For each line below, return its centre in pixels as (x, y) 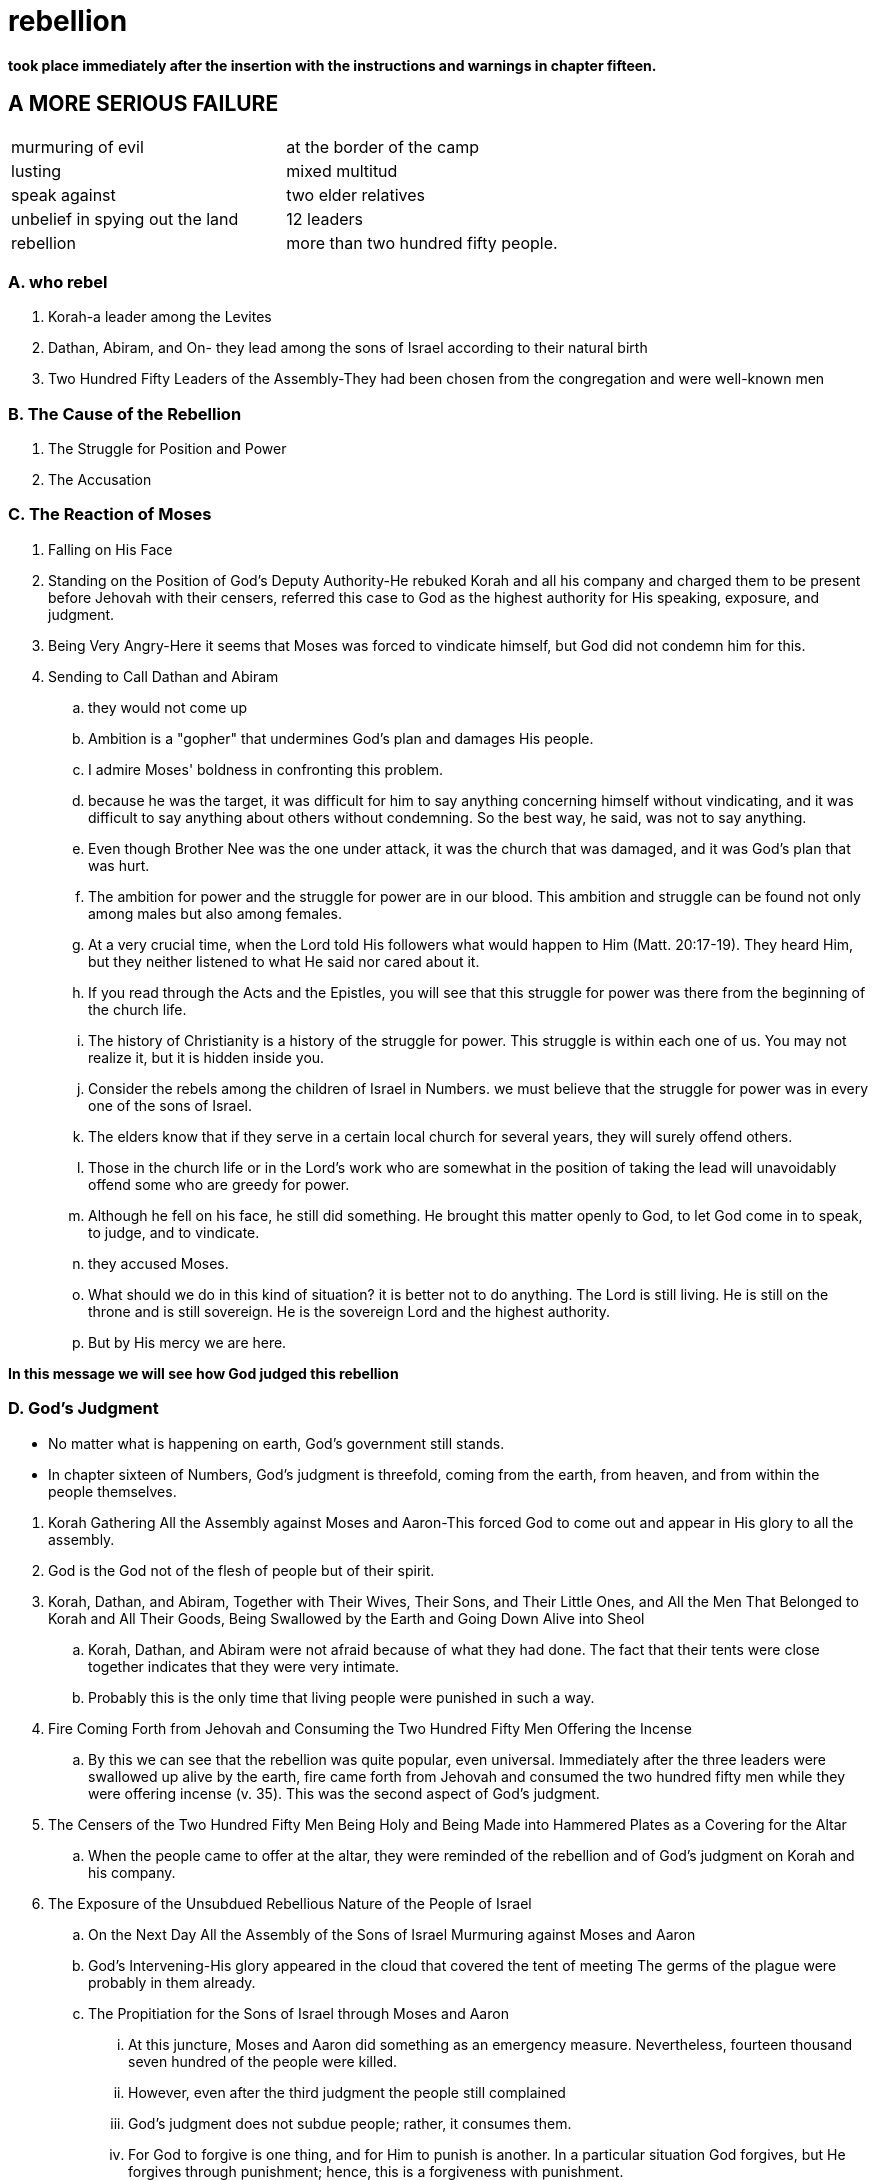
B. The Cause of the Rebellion (125, 413)
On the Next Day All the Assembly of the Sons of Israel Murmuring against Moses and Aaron (392, 1934)
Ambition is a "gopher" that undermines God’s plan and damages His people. (341, 738)
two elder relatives (356, 194)
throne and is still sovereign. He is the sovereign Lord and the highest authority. (349, 1311)
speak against (63, 194)
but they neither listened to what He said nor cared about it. (284, 961)
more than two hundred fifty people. (422, 242)
